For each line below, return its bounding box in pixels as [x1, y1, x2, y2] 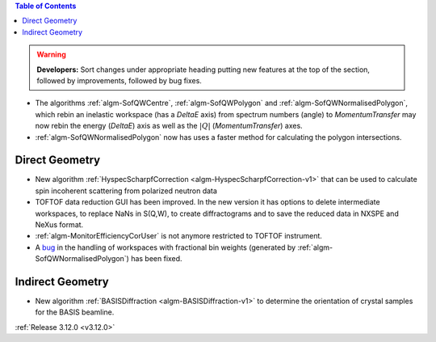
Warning [36, 49, 66, 60]
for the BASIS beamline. [35, 307, 115, 317]
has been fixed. [130, 254, 182, 264]
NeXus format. [35, 219, 84, 230]
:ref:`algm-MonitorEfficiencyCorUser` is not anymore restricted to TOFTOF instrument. [35, 231, 323, 241]
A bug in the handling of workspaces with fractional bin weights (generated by [35, 243, 296, 252]
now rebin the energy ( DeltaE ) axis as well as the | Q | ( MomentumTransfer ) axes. [35, 121, 303, 131]
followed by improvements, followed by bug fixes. [36, 75, 202, 85]
